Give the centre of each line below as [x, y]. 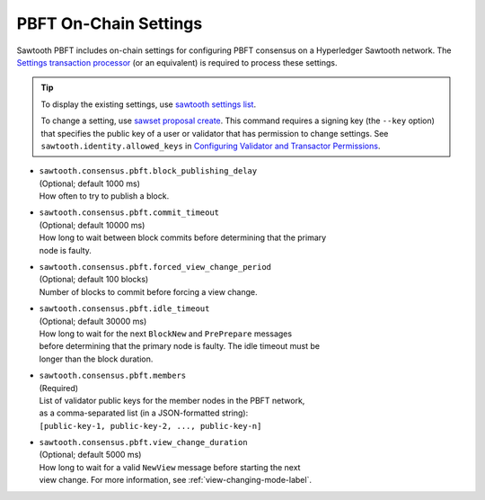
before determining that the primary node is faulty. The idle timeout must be [180, 346]
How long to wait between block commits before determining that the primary [183, 237]
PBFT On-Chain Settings [110, 23]
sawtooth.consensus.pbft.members [113, 376]
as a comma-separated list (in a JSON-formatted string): [144, 413]
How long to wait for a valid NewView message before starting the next [170, 467]
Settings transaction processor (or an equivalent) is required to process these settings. [177, 62]
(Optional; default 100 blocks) [94, 280]
